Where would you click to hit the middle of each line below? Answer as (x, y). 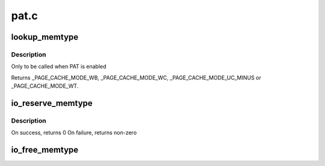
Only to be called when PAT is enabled (59, 67)
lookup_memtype (45, 37)
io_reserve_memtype (52, 103)
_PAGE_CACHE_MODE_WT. (45, 86)
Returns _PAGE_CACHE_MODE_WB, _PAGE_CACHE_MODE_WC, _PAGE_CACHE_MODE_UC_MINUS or (136, 78)
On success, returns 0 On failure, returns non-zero (74, 133)
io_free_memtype (45, 150)
